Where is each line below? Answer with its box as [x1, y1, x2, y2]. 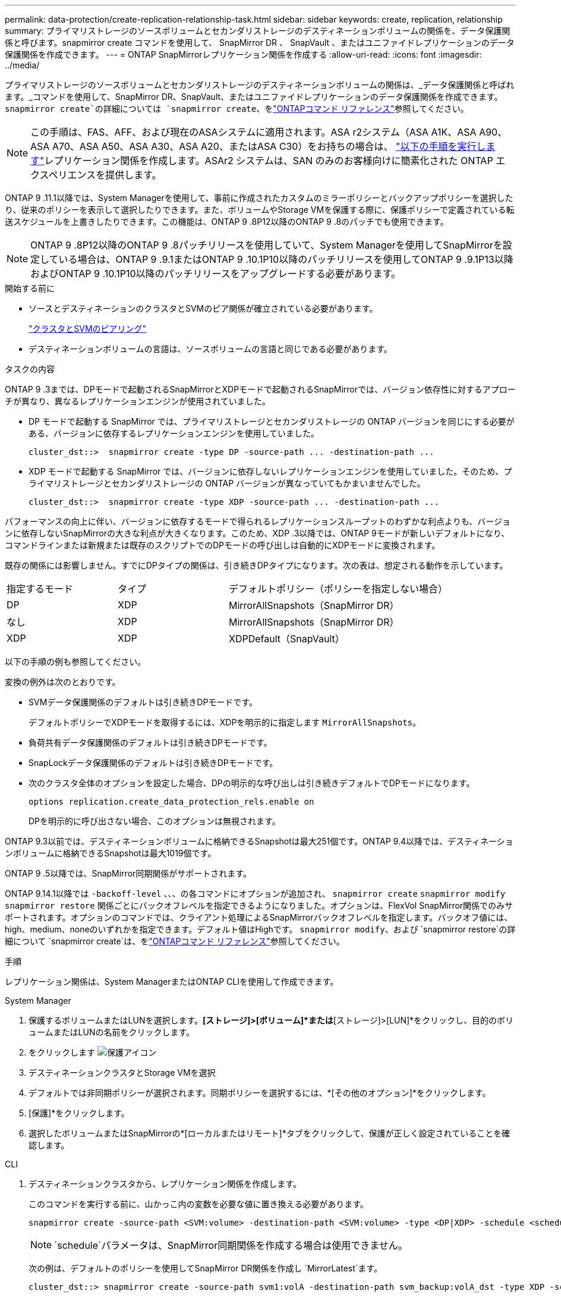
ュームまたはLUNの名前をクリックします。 [29, 1027, 195, 1037]
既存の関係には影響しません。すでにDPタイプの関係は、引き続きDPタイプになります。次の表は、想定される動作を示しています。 [5, 560, 508, 570]
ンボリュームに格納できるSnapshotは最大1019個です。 [5, 848, 216, 858]
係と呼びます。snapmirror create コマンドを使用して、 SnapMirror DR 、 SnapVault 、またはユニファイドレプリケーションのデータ [5, 37, 515, 48]
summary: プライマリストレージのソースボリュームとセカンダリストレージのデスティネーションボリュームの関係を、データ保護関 [5, 26, 510, 36]
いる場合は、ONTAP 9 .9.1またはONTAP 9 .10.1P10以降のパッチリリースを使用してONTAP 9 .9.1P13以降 [58, 253, 513, 265]
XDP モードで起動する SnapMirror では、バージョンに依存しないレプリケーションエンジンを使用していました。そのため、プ [29, 466, 512, 476]
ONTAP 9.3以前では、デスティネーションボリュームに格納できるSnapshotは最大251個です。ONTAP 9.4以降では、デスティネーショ [5, 836, 513, 846]
